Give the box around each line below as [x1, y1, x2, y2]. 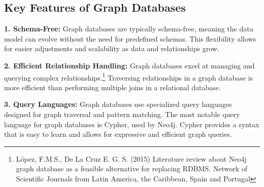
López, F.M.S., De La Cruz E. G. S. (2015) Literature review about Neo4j [16, 153, 247, 164]
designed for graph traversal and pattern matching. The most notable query [4, 109, 240, 120]
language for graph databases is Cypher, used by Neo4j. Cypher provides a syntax [4, 119, 259, 129]
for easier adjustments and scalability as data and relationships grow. [4, 43, 219, 54]
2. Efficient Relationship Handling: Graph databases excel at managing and [4, 60, 255, 70]
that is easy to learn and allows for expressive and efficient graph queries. [4, 129, 232, 139]
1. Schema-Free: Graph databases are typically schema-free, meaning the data [4, 23, 253, 34]
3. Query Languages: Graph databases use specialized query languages [4, 99, 232, 109]
